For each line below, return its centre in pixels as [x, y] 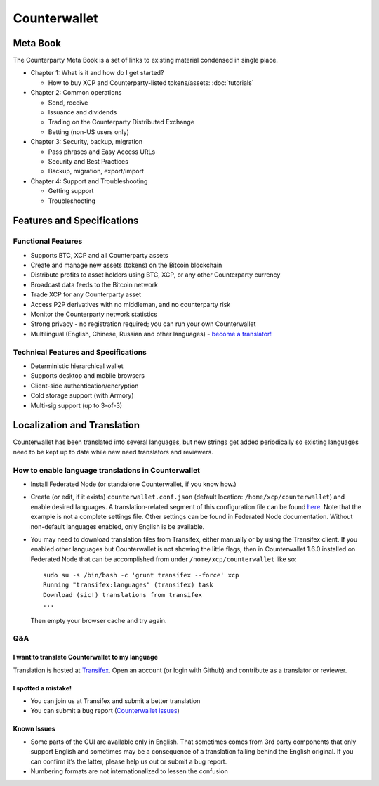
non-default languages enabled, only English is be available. [118, 526]
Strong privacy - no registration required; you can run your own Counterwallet [143, 324]
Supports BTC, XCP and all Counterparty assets [99, 255]
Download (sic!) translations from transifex [123, 595]
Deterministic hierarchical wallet [77, 366]
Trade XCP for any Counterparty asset [86, 294]
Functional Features [48, 241]
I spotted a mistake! [42, 688]
